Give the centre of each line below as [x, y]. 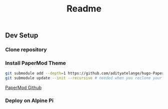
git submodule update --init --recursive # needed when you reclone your [84, 78]
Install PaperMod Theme [36, 63]
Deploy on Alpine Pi [29, 100]
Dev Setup [22, 35]
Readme [84, 9]
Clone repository [26, 49]
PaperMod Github [23, 87]
